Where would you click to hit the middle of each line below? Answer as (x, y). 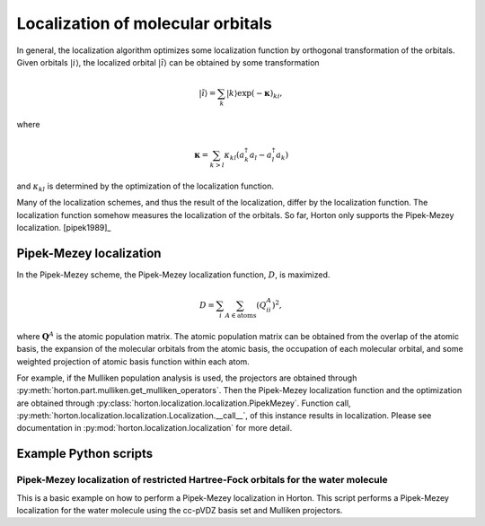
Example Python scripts (85, 454)
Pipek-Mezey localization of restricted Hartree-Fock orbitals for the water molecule (202, 480)
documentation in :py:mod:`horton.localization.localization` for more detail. (154, 428)
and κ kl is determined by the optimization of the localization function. (145, 187)
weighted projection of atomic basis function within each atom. (133, 361)
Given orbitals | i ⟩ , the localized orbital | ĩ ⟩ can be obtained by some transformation (168, 62)
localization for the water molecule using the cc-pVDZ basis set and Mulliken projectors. (180, 511)
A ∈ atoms (241, 315)
